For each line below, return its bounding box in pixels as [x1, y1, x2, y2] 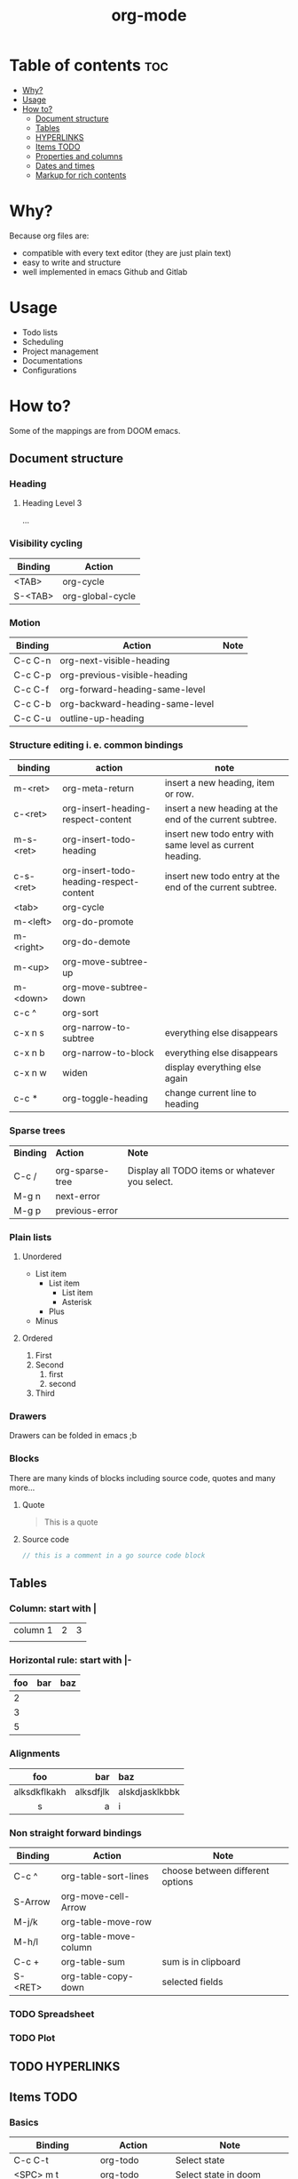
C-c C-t [13, 2153, 49, 2166]
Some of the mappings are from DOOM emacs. [9, 425, 181, 436]
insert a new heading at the [164, 802, 278, 814]
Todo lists [21, 326, 59, 338]
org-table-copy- [60, 1970, 135, 1983]
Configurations [21, 365, 77, 375]
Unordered [21, 1251, 62, 1262]
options [161, 1875, 193, 1887]
